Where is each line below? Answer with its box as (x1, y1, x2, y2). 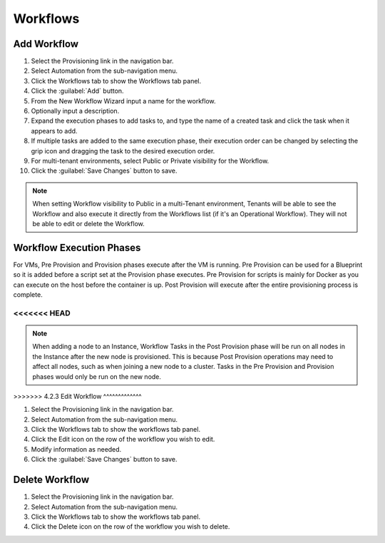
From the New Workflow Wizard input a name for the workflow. (31, 96, 216, 105)
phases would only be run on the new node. (32, 372, 162, 381)
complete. (13, 290, 43, 299)
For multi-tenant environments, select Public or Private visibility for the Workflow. (31, 156, 269, 165)
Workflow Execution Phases (13, 241, 141, 253)
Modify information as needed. (31, 445, 122, 453)
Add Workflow (13, 38, 78, 50)
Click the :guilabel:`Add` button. (31, 86, 124, 96)
